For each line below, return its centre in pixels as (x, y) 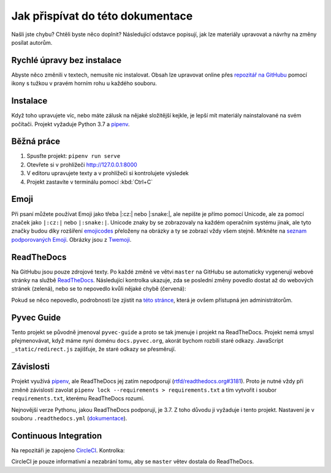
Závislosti (31, 367)
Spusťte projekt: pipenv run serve (74, 156)
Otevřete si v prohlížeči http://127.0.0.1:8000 (82, 165)
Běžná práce (36, 142)
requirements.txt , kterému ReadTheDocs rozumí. (78, 398)
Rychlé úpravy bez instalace (67, 60)
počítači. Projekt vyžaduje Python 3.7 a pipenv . (70, 124)
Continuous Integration (57, 435)
